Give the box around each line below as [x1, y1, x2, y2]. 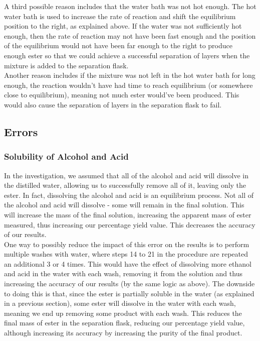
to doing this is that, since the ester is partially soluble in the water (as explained [4, 288, 254, 298]
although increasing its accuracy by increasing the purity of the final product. [4, 327, 242, 338]
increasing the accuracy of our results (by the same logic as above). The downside [4, 278, 255, 289]
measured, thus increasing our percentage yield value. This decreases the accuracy [4, 219, 255, 230]
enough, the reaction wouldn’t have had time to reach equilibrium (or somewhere [4, 79, 253, 90]
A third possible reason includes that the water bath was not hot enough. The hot [4, 1, 256, 11]
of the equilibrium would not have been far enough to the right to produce [4, 40, 232, 51]
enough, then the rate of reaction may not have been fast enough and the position [4, 30, 256, 41]
